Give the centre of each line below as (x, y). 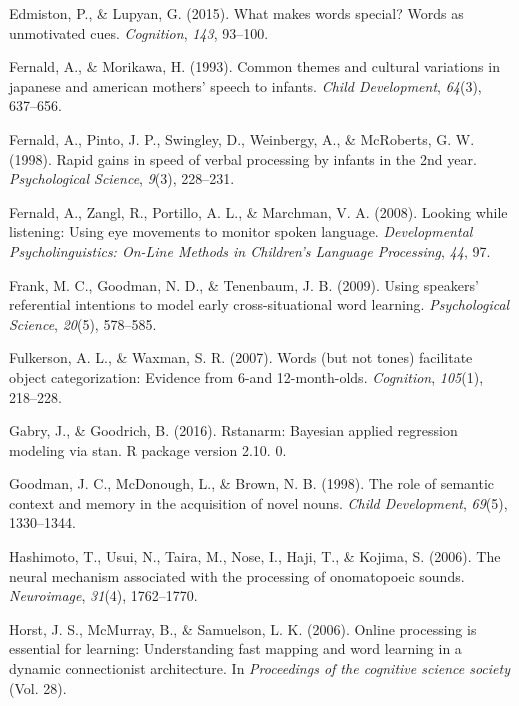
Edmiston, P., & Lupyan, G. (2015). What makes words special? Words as (236, 13)
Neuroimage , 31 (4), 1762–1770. (103, 595)
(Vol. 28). (38, 687)
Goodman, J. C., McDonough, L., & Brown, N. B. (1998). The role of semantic (252, 483)
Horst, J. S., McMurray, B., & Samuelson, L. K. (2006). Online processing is (243, 628)
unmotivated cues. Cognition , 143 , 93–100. (139, 32)
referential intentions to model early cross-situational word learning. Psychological (259, 304)
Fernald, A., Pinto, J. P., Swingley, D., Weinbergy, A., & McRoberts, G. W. (242, 138)
